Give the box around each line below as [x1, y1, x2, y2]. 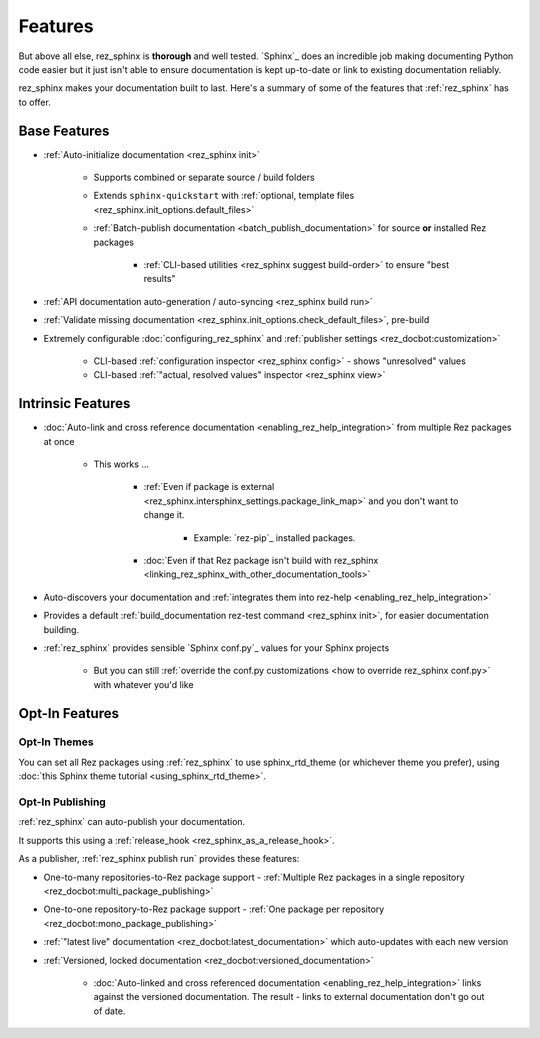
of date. [93, 1005, 126, 1017]
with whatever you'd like [93, 678, 194, 690]
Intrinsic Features [18, 395, 131, 412]
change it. [143, 509, 185, 521]
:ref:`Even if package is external [143, 481, 275, 493]
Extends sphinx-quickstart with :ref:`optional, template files [93, 190, 355, 202]
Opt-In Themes [18, 735, 94, 749]
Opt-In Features [18, 705, 120, 722]
